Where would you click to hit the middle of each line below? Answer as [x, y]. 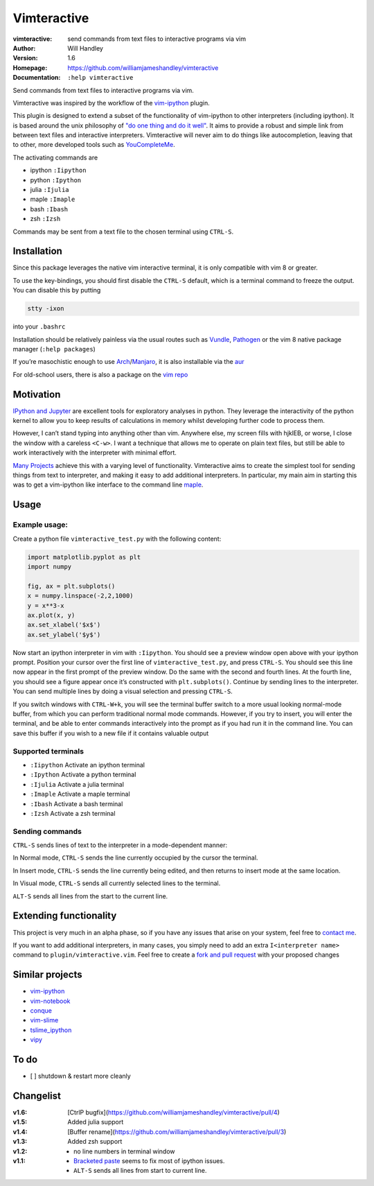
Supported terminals [48, 751]
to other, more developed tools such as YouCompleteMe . [94, 145]
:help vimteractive [100, 78]
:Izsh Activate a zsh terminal [73, 813]
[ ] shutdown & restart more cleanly [80, 1076]
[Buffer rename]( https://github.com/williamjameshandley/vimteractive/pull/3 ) [177, 1132]
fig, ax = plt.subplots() [71, 586]
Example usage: [41, 525]
